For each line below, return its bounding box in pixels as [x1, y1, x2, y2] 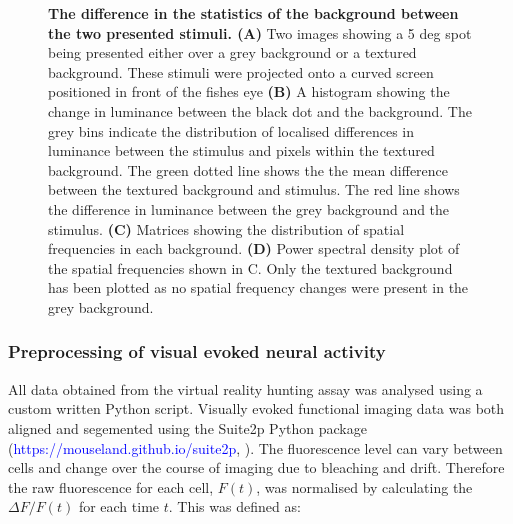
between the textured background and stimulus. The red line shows [48, 179, 460, 200]
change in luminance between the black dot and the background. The [48, 100, 472, 121]
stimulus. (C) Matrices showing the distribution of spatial [48, 218, 405, 239]
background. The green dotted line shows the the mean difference [48, 159, 449, 180]
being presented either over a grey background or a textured [48, 42, 417, 63]
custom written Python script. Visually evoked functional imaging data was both [8, 398, 505, 419]
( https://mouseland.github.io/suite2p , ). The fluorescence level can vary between [8, 437, 503, 458]
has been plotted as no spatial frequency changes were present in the [48, 277, 469, 298]
